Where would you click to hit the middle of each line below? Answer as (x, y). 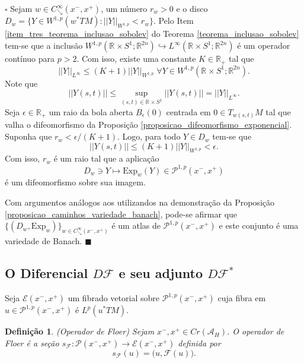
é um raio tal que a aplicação (106, 158)
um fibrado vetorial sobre (113, 298)
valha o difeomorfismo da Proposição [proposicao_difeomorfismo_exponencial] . (148, 124)
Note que (21, 83)
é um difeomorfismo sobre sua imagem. (75, 182)
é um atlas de (136, 225)
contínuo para (30, 59)
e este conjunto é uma (259, 225)
